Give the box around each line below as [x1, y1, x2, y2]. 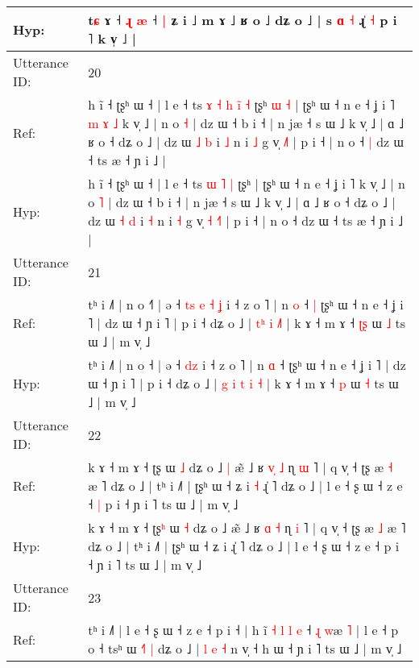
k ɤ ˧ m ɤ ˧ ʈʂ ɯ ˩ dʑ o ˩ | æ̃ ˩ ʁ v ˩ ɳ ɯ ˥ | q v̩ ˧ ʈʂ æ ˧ [88, 458, 393, 476]
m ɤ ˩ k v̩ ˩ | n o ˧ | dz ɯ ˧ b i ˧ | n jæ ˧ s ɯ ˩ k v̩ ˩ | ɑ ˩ [88, 114, 404, 132]
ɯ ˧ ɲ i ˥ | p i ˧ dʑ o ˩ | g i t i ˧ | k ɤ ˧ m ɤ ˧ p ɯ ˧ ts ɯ [88, 374, 399, 392]
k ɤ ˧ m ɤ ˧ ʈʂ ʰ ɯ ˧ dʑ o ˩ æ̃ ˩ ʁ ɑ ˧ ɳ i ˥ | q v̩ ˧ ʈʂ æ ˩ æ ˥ [88, 518, 406, 537]
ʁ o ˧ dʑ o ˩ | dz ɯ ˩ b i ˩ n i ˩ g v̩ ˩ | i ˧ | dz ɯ [88, 132, 404, 151]
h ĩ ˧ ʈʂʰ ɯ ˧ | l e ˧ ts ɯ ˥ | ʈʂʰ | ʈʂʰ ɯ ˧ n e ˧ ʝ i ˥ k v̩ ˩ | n [88, 174, 405, 193]
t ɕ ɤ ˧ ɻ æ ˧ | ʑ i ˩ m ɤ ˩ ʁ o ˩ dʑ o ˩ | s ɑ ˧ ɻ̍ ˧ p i [88, 10, 397, 29]
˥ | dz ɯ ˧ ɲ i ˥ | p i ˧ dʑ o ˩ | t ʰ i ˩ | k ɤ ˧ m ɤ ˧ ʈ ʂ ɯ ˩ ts [88, 313, 406, 332]
